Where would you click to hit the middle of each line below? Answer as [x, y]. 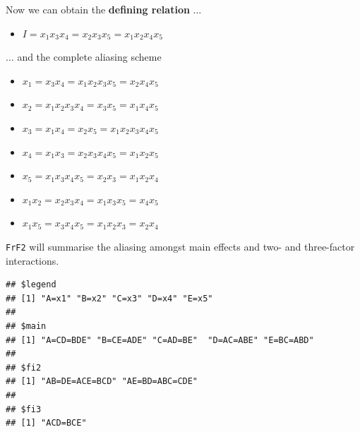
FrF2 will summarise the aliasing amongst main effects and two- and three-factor [180, 246]
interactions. [32, 260]
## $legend [31, 285]
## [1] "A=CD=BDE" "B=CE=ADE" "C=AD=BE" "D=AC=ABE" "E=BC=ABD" [160, 340]
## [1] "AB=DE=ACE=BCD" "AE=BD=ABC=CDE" [102, 382]
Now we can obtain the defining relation [98, 9]
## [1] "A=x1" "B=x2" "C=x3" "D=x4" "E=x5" [109, 298]
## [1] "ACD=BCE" [46, 423]
